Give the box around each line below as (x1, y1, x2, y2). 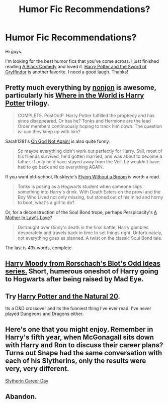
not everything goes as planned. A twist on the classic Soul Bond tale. (17, 235, 162, 241)
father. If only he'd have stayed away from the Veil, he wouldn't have (17, 158, 160, 164)
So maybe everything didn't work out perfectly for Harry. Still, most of (17, 148, 162, 154)
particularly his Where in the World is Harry (5, 91, 144, 100)
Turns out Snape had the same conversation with (5, 349, 162, 357)
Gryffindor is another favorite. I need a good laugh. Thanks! (5, 69, 128, 75)
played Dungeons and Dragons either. (5, 311, 84, 317)
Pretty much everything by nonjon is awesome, (5, 83, 157, 92)
